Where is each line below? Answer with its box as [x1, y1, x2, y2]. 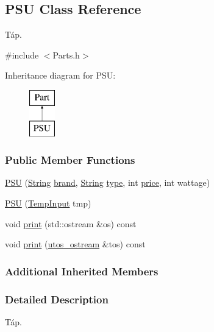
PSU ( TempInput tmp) [5, 196, 91, 209]
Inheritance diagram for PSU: [5, 69, 116, 82]
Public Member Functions [5, 152, 135, 168]
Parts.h [52, 48, 80, 61]
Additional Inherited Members [5, 263, 159, 278]
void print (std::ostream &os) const [5, 217, 137, 230]
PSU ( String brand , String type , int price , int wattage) [5, 176, 210, 189]
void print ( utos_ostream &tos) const [5, 238, 146, 250]
